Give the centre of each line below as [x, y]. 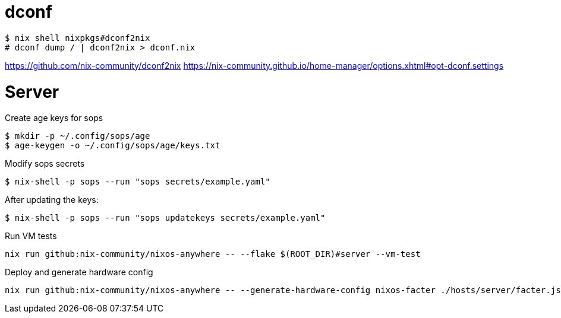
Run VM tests [31, 236]
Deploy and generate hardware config [79, 272]
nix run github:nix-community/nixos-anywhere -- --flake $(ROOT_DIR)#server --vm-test [213, 254]
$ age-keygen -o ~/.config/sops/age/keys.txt [113, 146]
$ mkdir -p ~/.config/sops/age [78, 136]
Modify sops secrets [45, 164]
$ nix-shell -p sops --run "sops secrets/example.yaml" [138, 182]
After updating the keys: [52, 200]
